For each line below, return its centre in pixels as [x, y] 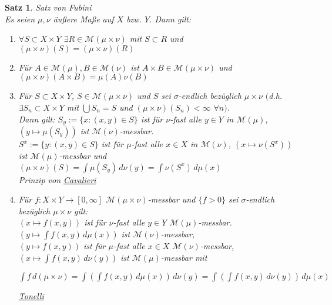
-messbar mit [184, 257]
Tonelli [31, 295]
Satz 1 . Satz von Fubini [48, 7]
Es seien [20, 19]
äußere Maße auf [83, 19]
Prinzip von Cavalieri [57, 179]
